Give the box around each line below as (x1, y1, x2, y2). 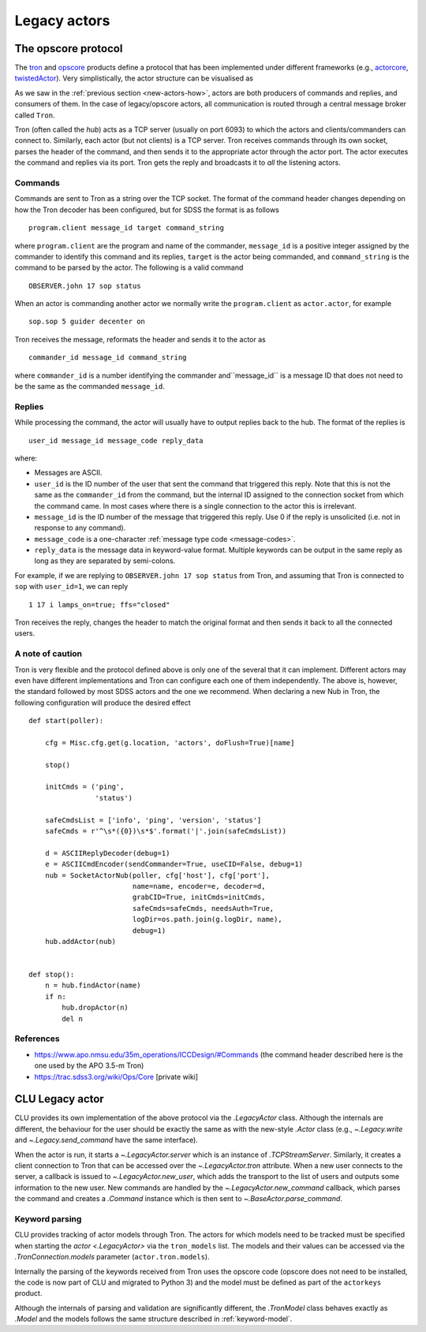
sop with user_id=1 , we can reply (14, 582, 129, 591)
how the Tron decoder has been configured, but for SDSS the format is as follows (14, 205, 279, 215)
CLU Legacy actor (14, 1092, 104, 1106)
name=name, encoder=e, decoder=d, (132, 882, 266, 890)
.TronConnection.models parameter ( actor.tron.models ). (14, 1252, 210, 1262)
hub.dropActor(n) (62, 1003, 129, 1013)
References (14, 1033, 60, 1044)
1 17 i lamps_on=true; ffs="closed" (28, 600, 170, 609)
